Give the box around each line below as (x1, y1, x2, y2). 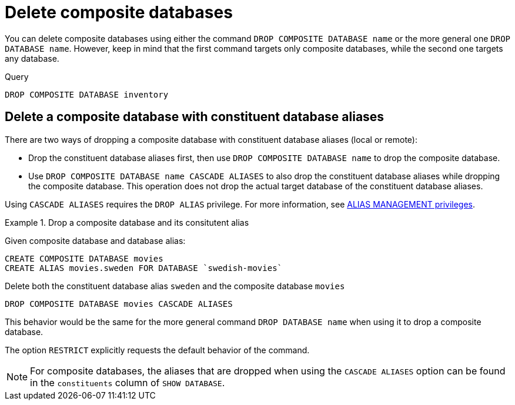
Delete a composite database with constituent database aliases (5, 109, 384, 125)
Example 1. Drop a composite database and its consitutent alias (5, 217, 249, 227)
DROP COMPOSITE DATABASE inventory (5, 89, 169, 99)
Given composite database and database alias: (5, 235, 186, 246)
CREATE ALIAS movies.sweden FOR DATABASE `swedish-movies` (5, 263, 283, 273)
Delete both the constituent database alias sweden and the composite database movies (5, 280, 345, 291)
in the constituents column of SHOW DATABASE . (30, 376, 225, 389)
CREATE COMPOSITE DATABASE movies (5, 253, 163, 263)
